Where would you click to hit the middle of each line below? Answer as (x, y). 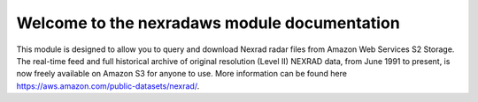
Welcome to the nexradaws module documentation (208, 23)
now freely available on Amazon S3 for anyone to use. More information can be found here (181, 74)
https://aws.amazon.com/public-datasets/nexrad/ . (108, 86)
